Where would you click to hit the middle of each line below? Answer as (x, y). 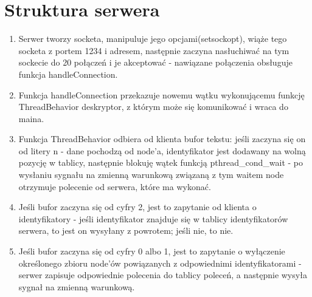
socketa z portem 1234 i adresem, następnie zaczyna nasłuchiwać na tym (154, 50)
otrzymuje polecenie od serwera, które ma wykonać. (115, 186)
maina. (31, 118)
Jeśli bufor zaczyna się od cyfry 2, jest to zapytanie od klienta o (137, 207)
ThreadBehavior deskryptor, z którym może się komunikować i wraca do (153, 107)
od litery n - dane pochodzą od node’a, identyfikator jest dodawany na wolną (162, 150)
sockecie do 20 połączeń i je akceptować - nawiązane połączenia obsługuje (155, 62)
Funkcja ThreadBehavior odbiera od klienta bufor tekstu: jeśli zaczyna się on (162, 139)
